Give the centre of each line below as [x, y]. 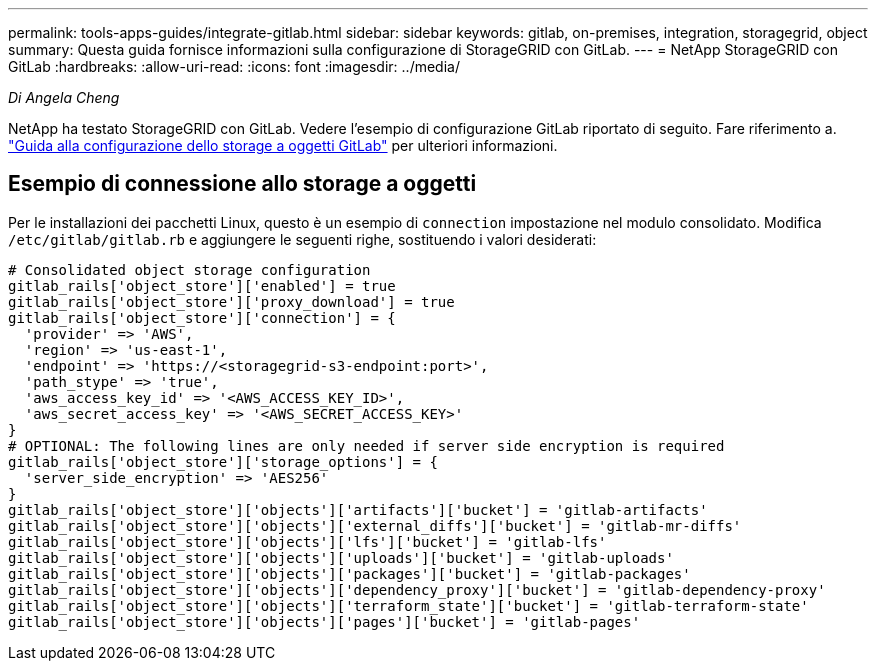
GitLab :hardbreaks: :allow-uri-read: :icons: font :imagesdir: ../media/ [234, 66]
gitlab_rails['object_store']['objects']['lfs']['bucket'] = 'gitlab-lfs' [307, 541]
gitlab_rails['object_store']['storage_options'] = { [223, 461]
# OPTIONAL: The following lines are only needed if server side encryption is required [366, 445]
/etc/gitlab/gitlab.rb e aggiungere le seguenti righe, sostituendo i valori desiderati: [302, 239]
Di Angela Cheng [64, 97]
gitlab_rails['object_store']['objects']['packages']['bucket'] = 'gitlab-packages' [349, 573]
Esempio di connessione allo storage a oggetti [242, 184]
